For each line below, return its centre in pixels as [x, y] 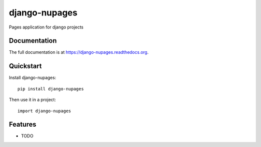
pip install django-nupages [51, 89]
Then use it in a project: [32, 100]
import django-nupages [44, 111]
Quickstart [25, 66]
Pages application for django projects [46, 27]
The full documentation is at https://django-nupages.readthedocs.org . [79, 52]
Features [22, 125]
